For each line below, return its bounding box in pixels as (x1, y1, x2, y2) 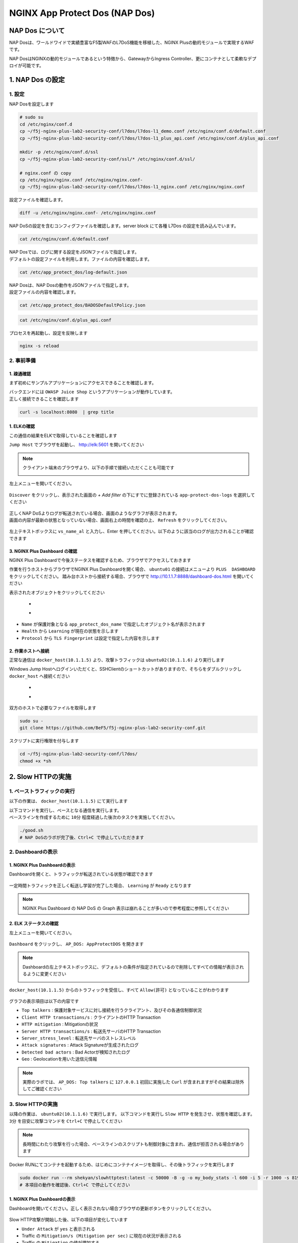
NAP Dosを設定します (9, 101, 54, 107)
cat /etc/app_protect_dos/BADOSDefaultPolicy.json (19, 302, 146, 308)
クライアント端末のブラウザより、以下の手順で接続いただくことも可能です (22, 464, 175, 470)
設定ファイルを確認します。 (9, 197, 66, 203)
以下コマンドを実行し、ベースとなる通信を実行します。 (9, 807, 122, 813)
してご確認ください (22, 1086, 62, 1092)
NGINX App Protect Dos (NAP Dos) (9, 7, 155, 18)
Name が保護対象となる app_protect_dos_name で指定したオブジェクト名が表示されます (21, 621, 206, 627)
